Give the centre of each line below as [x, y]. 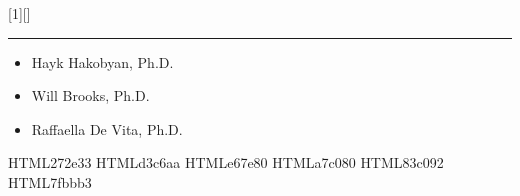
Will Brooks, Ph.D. [90, 95]
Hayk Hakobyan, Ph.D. [102, 61]
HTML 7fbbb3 [50, 181]
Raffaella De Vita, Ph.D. [107, 128]
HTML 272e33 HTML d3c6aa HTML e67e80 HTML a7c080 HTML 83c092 [226, 162]
